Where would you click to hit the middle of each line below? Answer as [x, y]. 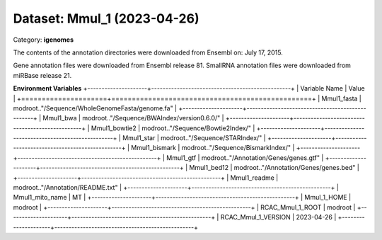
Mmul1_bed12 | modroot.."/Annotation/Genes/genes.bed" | [274, 168]
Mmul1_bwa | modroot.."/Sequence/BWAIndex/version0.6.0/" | [133, 118]
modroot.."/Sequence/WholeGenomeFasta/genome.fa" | [95, 108]
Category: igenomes [44, 40]
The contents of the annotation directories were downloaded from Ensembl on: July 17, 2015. [148, 52]
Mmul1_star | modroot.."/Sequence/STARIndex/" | [194, 138]
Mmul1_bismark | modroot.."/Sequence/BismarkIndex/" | [213, 148]
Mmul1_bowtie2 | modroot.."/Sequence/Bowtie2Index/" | [173, 128]
